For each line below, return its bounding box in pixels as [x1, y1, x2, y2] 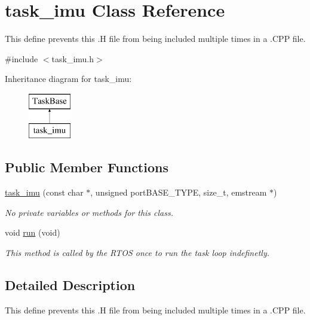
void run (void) [5, 226, 60, 239]
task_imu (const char [5, 186, 84, 199]
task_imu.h [51, 52, 94, 65]
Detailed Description [5, 276, 136, 294]
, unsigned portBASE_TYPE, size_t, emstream [90, 186, 267, 199]
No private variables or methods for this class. [5, 206, 174, 218]
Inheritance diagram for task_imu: [5, 72, 132, 85]
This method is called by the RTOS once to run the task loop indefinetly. [5, 246, 270, 259]
